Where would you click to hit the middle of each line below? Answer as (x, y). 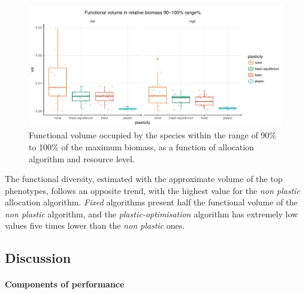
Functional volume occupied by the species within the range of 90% (152, 135)
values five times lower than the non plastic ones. (95, 225)
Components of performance (65, 284)
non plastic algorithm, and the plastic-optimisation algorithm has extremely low (152, 213)
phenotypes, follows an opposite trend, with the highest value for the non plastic (152, 190)
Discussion (38, 258)
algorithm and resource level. (82, 158)
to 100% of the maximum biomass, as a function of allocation (141, 146)
